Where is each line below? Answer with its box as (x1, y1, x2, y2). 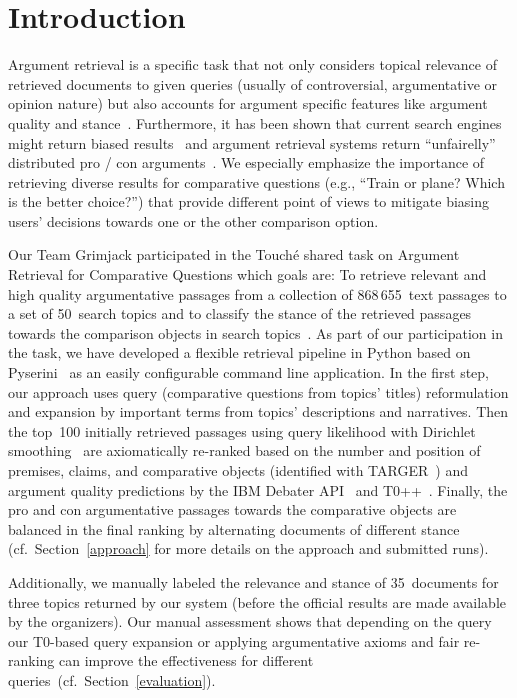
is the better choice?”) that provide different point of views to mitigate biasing (8, 191, 489, 212)
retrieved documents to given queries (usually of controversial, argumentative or (8, 73, 498, 94)
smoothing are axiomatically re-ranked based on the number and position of (8, 440, 481, 461)
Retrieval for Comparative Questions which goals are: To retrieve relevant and (8, 264, 487, 285)
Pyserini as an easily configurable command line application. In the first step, (8, 362, 490, 383)
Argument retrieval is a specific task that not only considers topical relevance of (8, 54, 497, 75)
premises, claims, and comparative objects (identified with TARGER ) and (8, 460, 468, 480)
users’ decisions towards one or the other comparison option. (8, 210, 379, 231)
